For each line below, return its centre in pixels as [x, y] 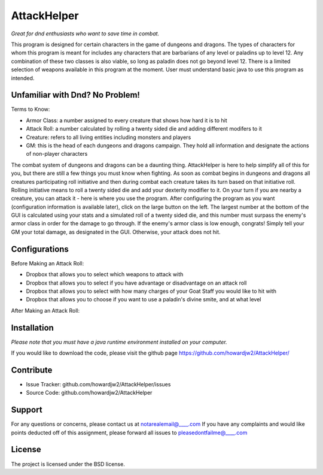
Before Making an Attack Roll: [48, 263]
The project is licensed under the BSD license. [68, 464]
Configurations [40, 249]
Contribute [32, 370]
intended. [23, 78]
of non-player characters [57, 154]
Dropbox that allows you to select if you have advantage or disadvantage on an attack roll [136, 283]
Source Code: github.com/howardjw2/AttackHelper [89, 393]
